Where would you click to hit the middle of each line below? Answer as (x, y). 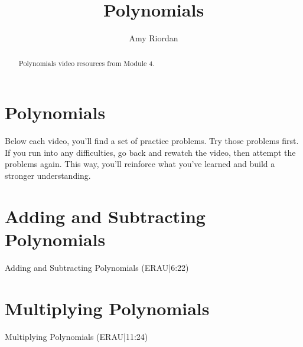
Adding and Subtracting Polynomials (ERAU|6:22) (97, 267)
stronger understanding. (48, 175)
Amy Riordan (154, 38)
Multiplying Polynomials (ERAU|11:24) (76, 336)
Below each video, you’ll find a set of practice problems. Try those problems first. (152, 141)
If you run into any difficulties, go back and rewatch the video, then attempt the (150, 152)
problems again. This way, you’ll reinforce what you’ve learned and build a (140, 164)
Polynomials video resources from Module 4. (87, 63)
